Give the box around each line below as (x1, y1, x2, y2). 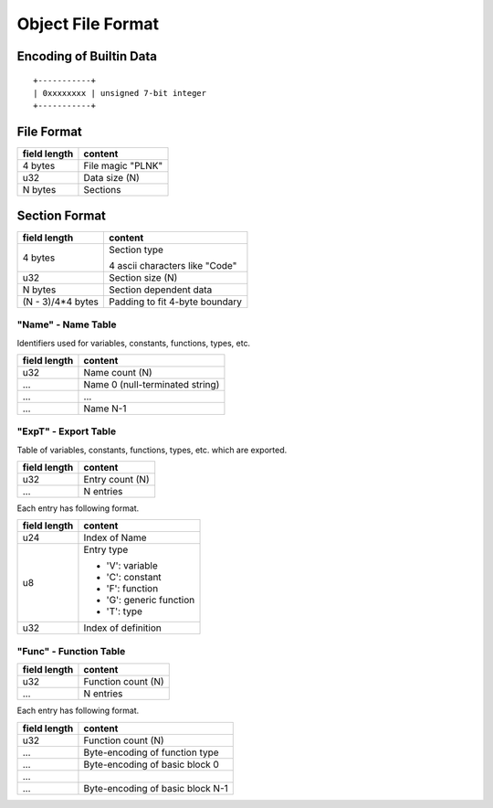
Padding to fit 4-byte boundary (109, 295, 242, 308)
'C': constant (106, 571, 162, 584)
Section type (109, 243, 164, 256)
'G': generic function (106, 594, 195, 607)
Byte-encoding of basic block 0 (83, 758, 219, 771)
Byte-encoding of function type (83, 746, 219, 759)
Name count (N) (83, 366, 152, 378)
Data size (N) (83, 172, 141, 185)
